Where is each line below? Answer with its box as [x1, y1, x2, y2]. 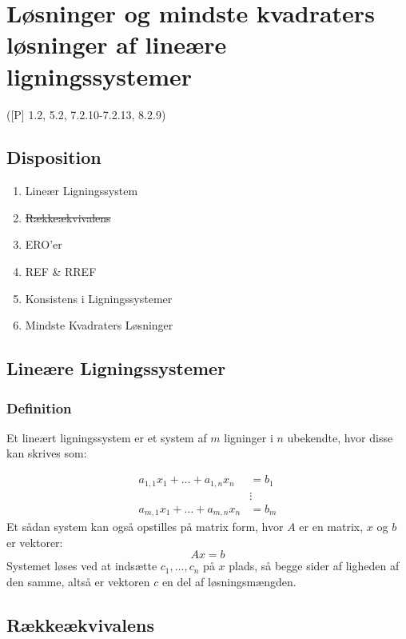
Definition [6, 397, 72, 417]
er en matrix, [299, 518, 364, 535]
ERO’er [25, 236, 62, 253]
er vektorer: [6, 533, 63, 550]
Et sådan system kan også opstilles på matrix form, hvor [6, 518, 284, 535]
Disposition [6, 145, 101, 170]
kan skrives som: [6, 445, 87, 461]
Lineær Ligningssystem [25, 182, 138, 199]
